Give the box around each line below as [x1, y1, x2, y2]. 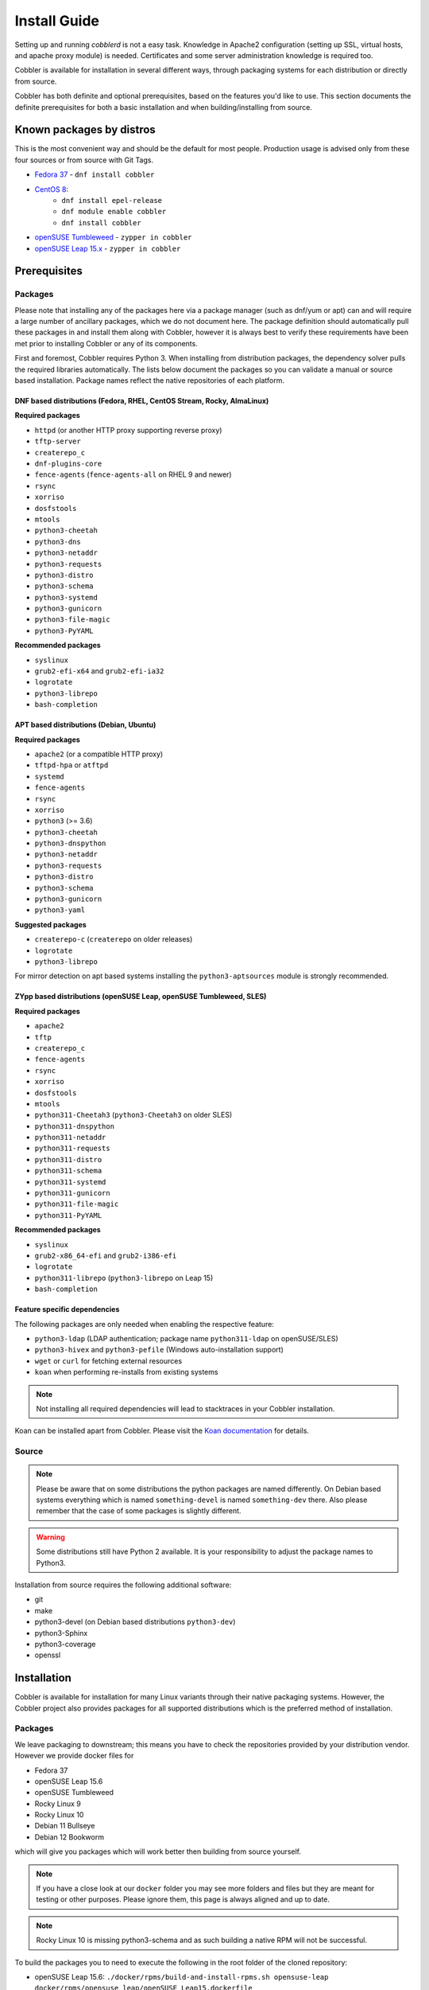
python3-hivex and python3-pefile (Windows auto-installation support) [34, 1345, 284, 1355]
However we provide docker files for [14, 1751, 134, 1761]
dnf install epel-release [61, 196, 163, 205]
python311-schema [34, 1166, 102, 1176]
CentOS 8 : [34, 184, 69, 194]
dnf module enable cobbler [61, 207, 167, 217]
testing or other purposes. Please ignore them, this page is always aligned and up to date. [36, 1894, 330, 1904]
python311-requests [34, 1144, 110, 1153]
